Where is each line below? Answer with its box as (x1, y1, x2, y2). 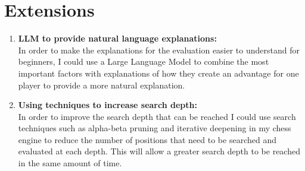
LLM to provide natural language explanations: (18, 32, 217, 45)
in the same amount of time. (18, 157, 122, 169)
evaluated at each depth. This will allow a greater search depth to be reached (18, 145, 300, 157)
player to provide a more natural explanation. (18, 78, 185, 91)
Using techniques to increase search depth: (18, 99, 197, 111)
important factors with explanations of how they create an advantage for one (18, 66, 299, 79)
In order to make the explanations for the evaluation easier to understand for (18, 43, 300, 56)
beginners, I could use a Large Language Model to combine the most (18, 55, 269, 68)
